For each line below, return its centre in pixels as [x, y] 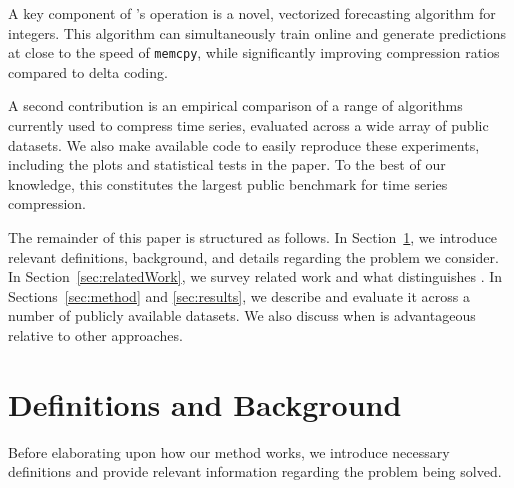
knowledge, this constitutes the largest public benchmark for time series [228, 183]
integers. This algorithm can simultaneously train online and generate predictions [257, 32]
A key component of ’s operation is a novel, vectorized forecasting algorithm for [252, 13]
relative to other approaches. [95, 334]
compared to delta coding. [88, 71]
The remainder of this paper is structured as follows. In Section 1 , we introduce [253, 237]
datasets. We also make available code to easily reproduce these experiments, [244, 144]
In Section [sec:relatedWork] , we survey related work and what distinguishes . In [255, 276]
